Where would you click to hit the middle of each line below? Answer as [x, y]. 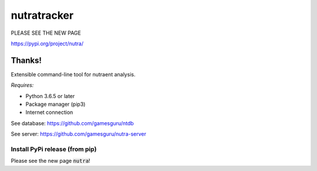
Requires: [22, 85]
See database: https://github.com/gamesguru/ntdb [72, 123]
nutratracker [42, 15]
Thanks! [26, 60]
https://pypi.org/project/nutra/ [47, 43]
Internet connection [49, 112]
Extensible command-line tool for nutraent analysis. [73, 74]
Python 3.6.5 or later [50, 96]
